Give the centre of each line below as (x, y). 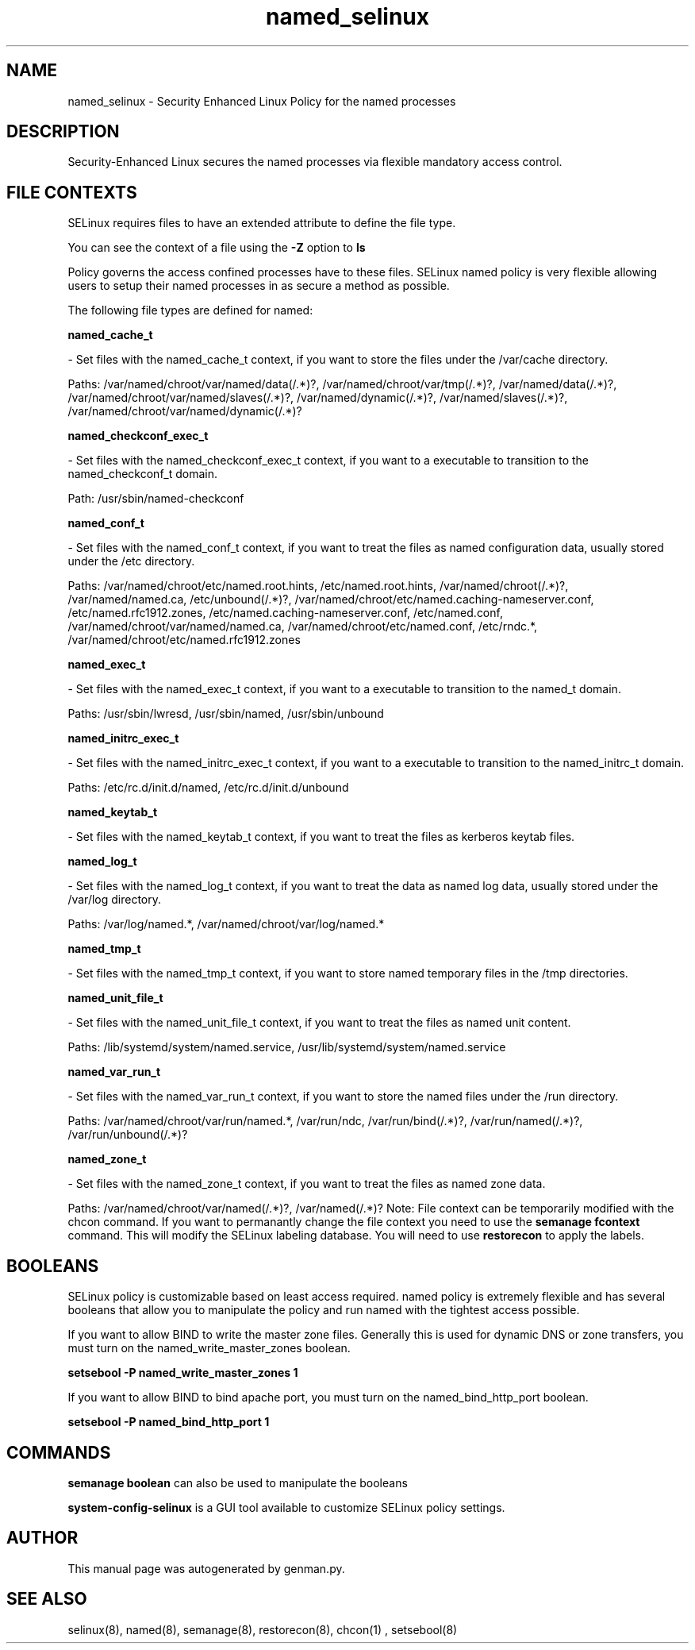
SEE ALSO (47, 1599)
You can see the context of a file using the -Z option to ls (217, 248)
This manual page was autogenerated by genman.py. (206, 1568)
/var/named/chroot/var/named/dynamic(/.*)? (185, 411)
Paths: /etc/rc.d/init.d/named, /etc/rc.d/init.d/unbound (208, 788)
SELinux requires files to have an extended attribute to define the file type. (262, 223)
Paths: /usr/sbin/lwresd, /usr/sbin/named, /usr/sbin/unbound (226, 714)
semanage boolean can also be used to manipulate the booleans (238, 1482)
